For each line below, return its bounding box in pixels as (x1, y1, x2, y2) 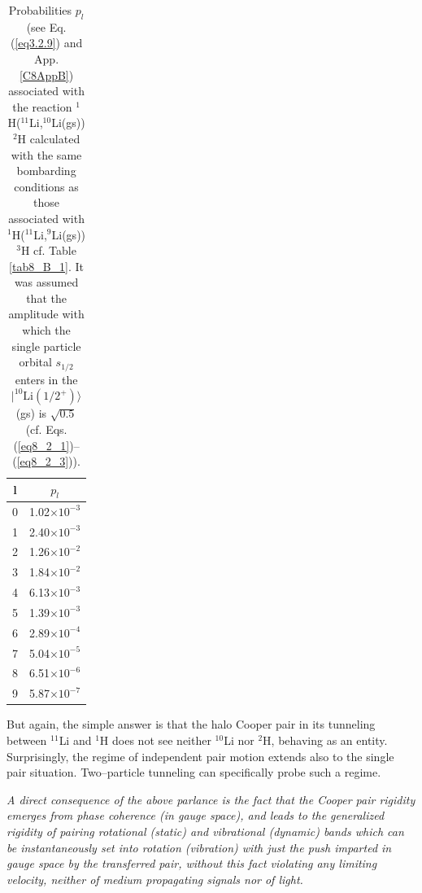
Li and (59, 732, 92, 749)
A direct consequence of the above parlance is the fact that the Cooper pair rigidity (7, 790, 415, 808)
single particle (11, 337, 81, 354)
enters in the (15, 370, 78, 387)
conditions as (14, 177, 79, 195)
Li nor (224, 732, 255, 749)
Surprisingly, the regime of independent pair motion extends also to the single (7, 747, 394, 764)
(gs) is (15, 405, 47, 422)
